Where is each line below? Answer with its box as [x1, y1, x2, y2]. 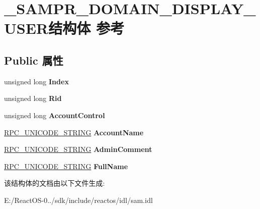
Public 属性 [4, 52, 63, 68]
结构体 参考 [48, 18, 124, 38]
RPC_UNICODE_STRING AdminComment [4, 144, 152, 154]
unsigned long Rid [4, 93, 62, 103]
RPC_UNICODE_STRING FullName [4, 161, 128, 171]
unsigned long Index [4, 76, 69, 86]
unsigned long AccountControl [4, 110, 105, 120]
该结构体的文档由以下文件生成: [4, 178, 105, 188]
